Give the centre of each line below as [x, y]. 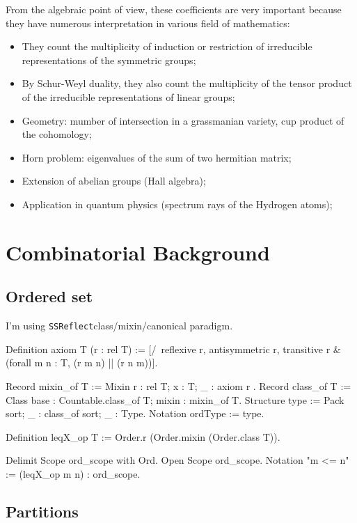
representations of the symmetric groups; [109, 60]
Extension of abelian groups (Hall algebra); [114, 181]
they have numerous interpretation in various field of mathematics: [148, 23]
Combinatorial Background [138, 252]
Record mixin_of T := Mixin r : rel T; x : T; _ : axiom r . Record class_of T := [178, 385]
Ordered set [49, 296]
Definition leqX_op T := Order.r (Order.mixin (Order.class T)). [143, 436]
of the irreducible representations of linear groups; [128, 96]
